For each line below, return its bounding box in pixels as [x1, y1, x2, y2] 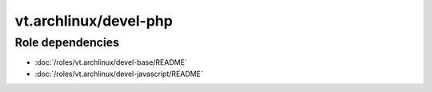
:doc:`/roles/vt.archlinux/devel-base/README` [34, 58, 187, 67]
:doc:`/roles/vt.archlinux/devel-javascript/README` [34, 69, 203, 78]
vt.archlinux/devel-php [14, 12, 174, 30]
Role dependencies [14, 35, 120, 50]
